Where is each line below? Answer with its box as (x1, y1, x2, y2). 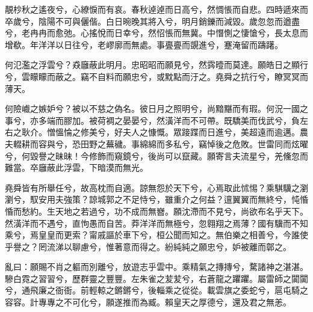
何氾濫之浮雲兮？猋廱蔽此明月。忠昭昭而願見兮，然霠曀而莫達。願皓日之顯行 (5, 58, 308, 71)
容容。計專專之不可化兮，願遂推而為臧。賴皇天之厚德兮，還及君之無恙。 (5, 296, 291, 308)
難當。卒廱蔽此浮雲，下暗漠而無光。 (5, 161, 148, 174)
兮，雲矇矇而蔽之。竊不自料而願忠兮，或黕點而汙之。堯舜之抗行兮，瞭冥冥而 (5, 70, 308, 82)
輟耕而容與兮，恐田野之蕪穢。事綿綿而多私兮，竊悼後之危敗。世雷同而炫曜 (13, 137, 308, 150)
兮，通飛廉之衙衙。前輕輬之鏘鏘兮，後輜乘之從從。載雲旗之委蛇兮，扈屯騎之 (5, 284, 308, 296)
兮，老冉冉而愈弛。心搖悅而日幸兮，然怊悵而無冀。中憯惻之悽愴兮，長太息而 (5, 26, 308, 39)
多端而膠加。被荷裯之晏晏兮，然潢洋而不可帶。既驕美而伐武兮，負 (38, 114, 300, 126)
